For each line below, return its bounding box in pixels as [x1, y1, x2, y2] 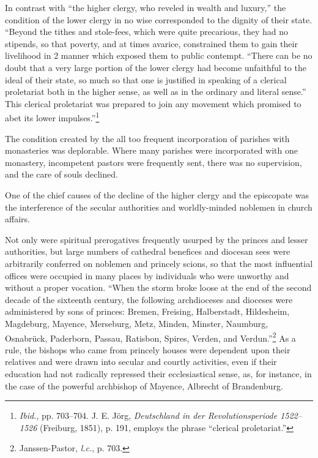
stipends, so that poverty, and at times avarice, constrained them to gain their [5, 37, 298, 50]
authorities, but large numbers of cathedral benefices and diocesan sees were [5, 245, 290, 258]
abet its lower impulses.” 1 [5, 110, 100, 124]
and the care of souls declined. [5, 168, 118, 181]
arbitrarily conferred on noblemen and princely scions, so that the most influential [5, 257, 313, 269]
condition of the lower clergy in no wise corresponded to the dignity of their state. [5, 13, 312, 26]
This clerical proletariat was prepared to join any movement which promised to [5, 97, 301, 110]
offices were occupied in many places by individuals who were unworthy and [5, 269, 289, 282]
